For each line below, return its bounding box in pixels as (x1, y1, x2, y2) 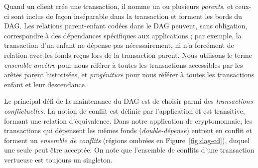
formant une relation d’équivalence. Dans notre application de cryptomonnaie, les (4, 115, 253, 126)
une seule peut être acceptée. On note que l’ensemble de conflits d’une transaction (4, 145, 255, 155)
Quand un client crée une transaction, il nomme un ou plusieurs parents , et (4, 1, 233, 11)
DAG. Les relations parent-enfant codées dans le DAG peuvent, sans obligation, (4, 20, 248, 31)
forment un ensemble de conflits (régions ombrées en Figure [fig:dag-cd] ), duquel (4, 135, 250, 145)
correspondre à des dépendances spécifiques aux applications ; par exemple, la (4, 30, 242, 40)
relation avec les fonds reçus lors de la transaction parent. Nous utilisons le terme (4, 49, 252, 60)
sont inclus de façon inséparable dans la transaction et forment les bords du (11, 10, 242, 21)
